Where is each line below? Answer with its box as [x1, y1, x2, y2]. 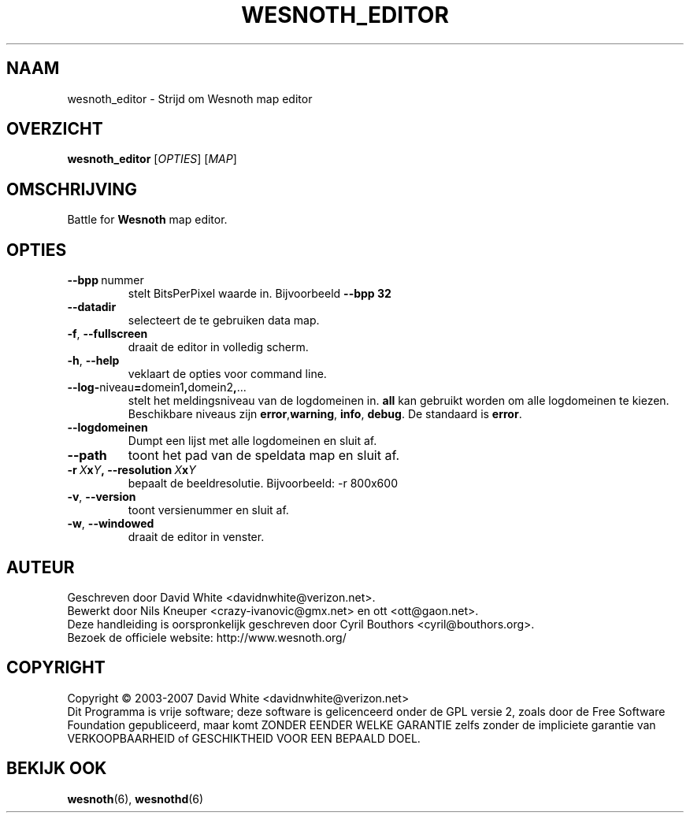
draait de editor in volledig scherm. [128, 340, 309, 354]
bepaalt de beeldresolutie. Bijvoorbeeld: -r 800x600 [128, 476, 398, 491]
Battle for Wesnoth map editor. [67, 213, 228, 227]
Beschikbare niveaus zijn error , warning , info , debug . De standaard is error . [128, 407, 522, 421]
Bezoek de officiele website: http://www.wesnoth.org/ [67, 630, 347, 644]
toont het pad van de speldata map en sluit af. [128, 447, 400, 464]
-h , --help [67, 354, 120, 368]
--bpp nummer [67, 273, 144, 287]
